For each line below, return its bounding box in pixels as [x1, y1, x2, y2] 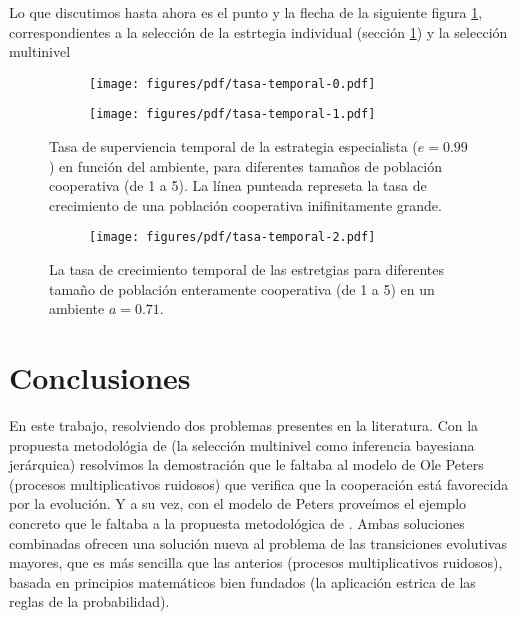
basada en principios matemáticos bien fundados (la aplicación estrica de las [9, 571, 476, 592]
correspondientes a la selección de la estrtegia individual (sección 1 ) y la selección [9, 21, 508, 42]
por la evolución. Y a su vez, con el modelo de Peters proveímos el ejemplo [9, 493, 467, 514]
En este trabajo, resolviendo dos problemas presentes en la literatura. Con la [9, 415, 479, 436]
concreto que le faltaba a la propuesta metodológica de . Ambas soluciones [9, 513, 465, 533]
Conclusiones [9, 357, 191, 398]
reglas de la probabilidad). [9, 591, 170, 612]
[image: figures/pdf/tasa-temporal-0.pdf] [89, 76, 376, 91]
